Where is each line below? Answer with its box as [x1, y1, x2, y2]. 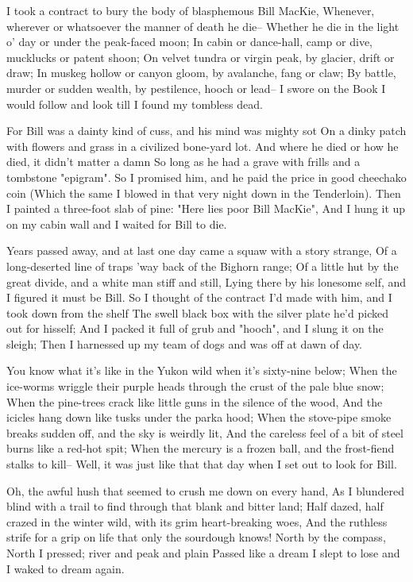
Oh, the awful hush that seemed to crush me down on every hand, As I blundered [6, 482, 404, 499]
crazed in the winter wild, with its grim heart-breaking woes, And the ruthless [6, 513, 388, 530]
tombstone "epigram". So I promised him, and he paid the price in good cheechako [6, 168, 407, 185]
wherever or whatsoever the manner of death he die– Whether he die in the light [6, 17, 399, 34]
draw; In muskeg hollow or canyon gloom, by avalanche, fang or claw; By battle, [6, 64, 396, 81]
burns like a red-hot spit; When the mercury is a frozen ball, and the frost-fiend [6, 440, 395, 457]
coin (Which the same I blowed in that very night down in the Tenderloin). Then [6, 184, 401, 201]
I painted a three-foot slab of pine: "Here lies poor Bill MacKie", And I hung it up [6, 200, 406, 217]
